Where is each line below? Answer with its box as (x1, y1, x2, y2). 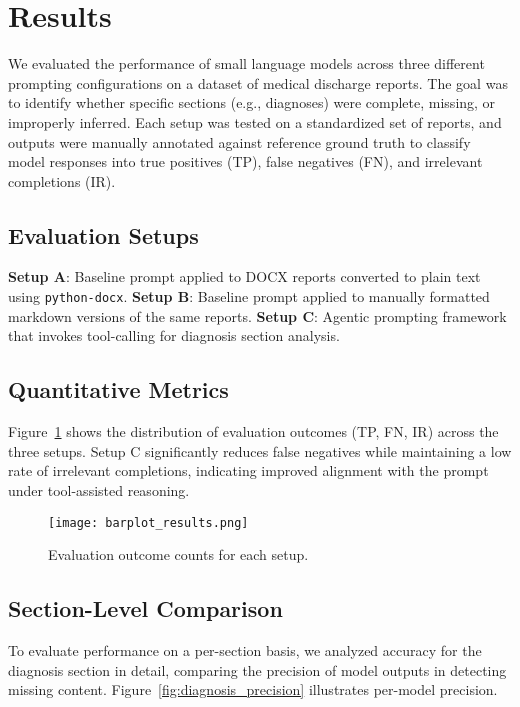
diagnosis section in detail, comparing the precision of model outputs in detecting (8, 659, 507, 680)
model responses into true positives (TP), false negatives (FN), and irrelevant (8, 151, 483, 172)
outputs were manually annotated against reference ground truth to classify (8, 131, 471, 152)
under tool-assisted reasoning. (8, 479, 190, 500)
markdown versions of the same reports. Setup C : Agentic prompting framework (8, 305, 507, 326)
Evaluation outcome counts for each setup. (48, 544, 309, 565)
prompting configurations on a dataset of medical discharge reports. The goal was (8, 72, 508, 93)
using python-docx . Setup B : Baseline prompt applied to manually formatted (8, 286, 490, 307)
